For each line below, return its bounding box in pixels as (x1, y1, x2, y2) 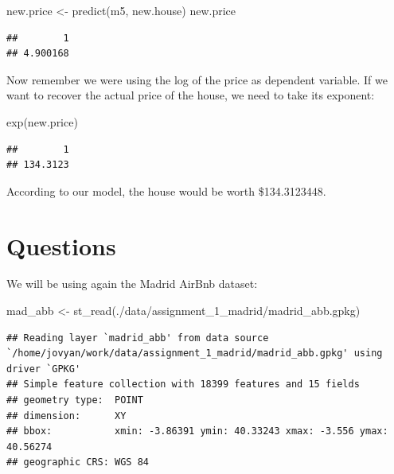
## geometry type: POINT (6, 394, 143, 406)
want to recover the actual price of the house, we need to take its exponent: (6, 87, 375, 103)
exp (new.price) (6, 113, 78, 130)
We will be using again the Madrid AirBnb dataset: (6, 275, 258, 292)
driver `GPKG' (6, 363, 81, 375)
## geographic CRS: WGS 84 (6, 457, 149, 468)
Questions (6, 229, 116, 262)
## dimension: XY (6, 410, 127, 422)
